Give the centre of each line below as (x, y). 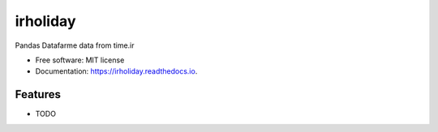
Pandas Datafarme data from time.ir (75, 45)
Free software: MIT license (80, 60)
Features (38, 94)
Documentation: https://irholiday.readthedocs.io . (116, 71)
